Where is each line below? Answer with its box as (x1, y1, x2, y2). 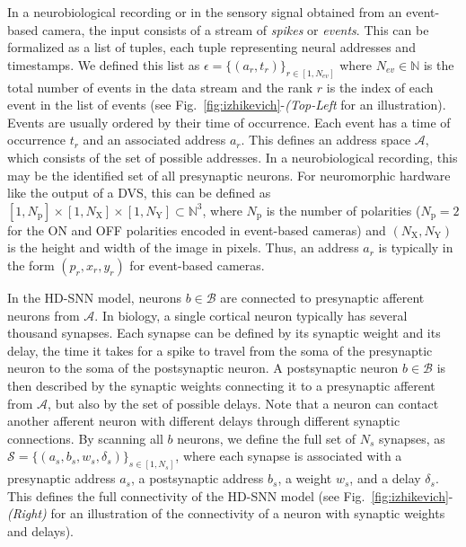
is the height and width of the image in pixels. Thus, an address (7, 238, 359, 257)
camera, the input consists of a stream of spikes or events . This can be (41, 20, 429, 39)
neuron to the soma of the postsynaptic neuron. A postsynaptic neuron (7, 358, 399, 377)
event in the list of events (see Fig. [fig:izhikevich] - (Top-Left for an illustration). (7, 95, 446, 114)
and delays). (7, 521, 74, 540)
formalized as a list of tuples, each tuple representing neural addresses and (7, 38, 416, 57)
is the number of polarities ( (266, 200, 421, 219)
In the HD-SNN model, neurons (7, 287, 181, 306)
